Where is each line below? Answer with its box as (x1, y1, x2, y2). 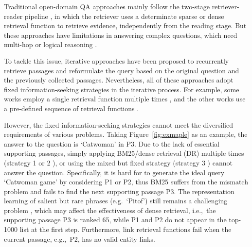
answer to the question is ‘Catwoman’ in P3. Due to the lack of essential (4, 138, 219, 148)
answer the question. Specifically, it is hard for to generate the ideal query (4, 167, 225, 177)
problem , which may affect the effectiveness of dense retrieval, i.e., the (4, 205, 216, 215)
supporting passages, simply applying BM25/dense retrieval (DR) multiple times (4, 148, 244, 158)
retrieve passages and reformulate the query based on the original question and (4, 65, 239, 75)
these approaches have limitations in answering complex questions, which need (4, 30, 237, 40)
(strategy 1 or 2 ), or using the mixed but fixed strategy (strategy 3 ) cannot (4, 157, 233, 167)
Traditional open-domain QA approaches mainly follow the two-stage (4, 1, 210, 11)
